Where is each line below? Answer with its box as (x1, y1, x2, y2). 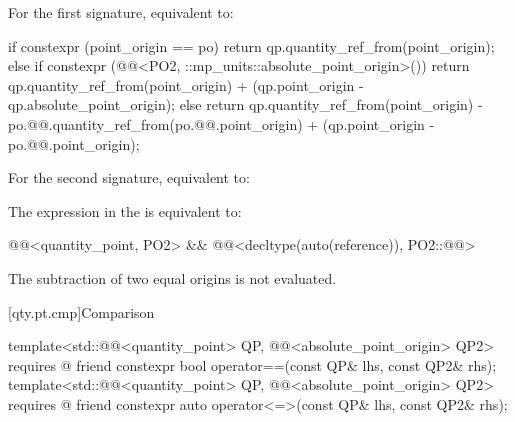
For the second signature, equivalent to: (8, 167, 250, 188)
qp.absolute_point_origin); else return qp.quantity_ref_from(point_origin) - (8, 94, 483, 115)
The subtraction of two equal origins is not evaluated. (8, 267, 337, 288)
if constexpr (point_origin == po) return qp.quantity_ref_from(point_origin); (8, 35, 495, 56)
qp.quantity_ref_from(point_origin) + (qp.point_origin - (8, 74, 364, 95)
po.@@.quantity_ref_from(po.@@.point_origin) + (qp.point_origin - (8, 113, 435, 134)
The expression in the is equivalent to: (8, 200, 242, 221)
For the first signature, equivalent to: (8, 2, 234, 22)
